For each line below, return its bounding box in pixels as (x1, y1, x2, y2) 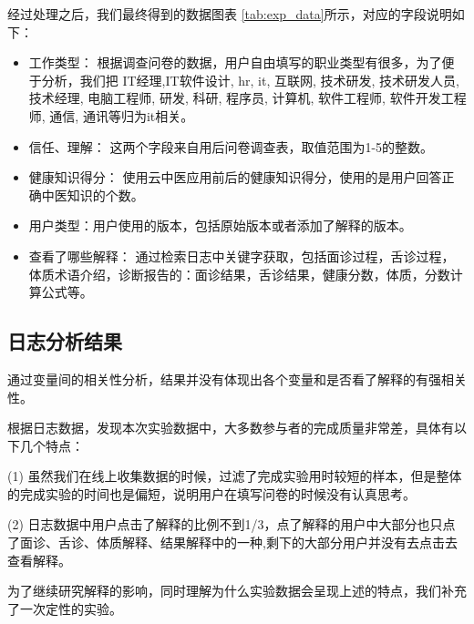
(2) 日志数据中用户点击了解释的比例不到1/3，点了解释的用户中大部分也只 (7, 515, 443, 534)
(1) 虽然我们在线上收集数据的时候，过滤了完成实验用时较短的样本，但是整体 (7, 466, 462, 486)
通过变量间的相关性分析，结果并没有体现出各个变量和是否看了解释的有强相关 (7, 369, 467, 388)
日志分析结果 (7, 327, 122, 355)
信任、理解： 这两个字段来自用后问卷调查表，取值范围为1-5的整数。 (28, 137, 434, 156)
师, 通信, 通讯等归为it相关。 (28, 106, 194, 125)
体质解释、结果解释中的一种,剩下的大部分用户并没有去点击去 (96, 533, 458, 552)
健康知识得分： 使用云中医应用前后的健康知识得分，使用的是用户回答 (28, 168, 442, 187)
